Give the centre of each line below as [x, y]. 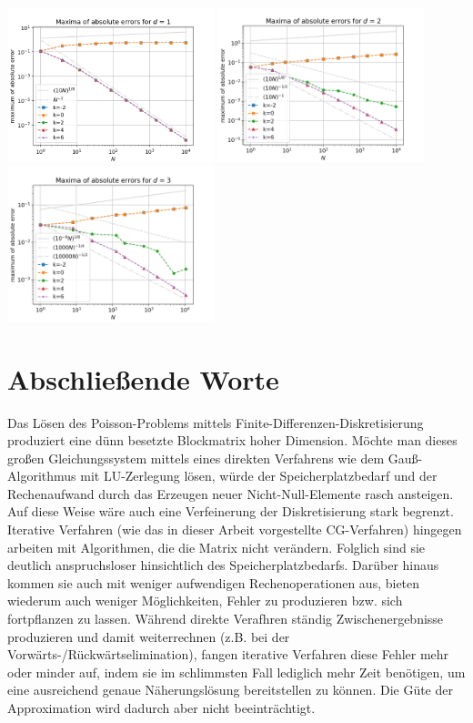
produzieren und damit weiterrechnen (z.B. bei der [149, 636]
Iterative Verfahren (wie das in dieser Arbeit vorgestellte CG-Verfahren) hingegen [235, 530]
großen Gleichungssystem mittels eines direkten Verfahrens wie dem [196, 458]
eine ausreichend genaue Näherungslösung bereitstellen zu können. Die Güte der [230, 690]
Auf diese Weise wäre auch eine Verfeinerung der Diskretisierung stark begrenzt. [231, 511]
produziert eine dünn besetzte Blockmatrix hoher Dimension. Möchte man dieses [232, 440]
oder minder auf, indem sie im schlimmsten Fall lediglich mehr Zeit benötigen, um [236, 672]
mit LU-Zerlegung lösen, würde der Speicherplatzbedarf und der [259, 476]
